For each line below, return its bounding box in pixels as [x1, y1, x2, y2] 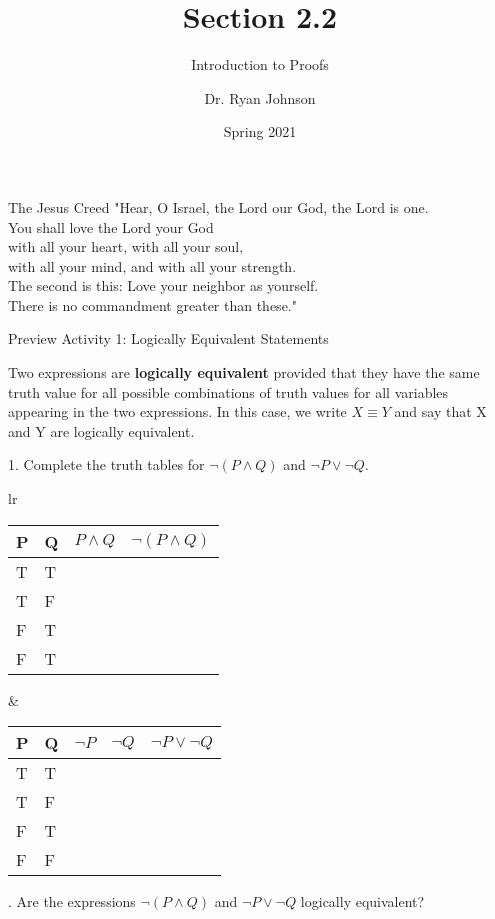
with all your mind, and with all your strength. [8, 255, 297, 276]
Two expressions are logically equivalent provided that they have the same [8, 362, 480, 383]
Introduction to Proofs [191, 54, 329, 75]
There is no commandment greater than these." [8, 294, 297, 315]
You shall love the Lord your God [8, 216, 214, 237]
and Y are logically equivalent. [8, 420, 195, 441]
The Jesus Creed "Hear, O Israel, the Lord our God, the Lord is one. [8, 196, 429, 217]
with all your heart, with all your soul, [8, 236, 244, 257]
